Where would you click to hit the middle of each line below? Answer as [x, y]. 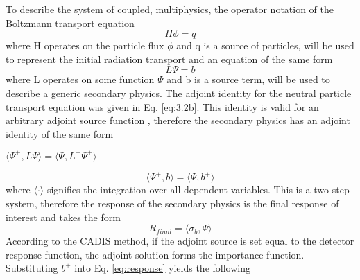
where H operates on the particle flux [85, 45]
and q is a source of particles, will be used [265, 45]
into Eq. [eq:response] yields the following [162, 268]
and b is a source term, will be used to [248, 79]
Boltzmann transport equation [70, 23]
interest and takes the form [63, 217]
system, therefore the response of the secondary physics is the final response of [172, 203]
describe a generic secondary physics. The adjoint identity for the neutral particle [179, 93]
